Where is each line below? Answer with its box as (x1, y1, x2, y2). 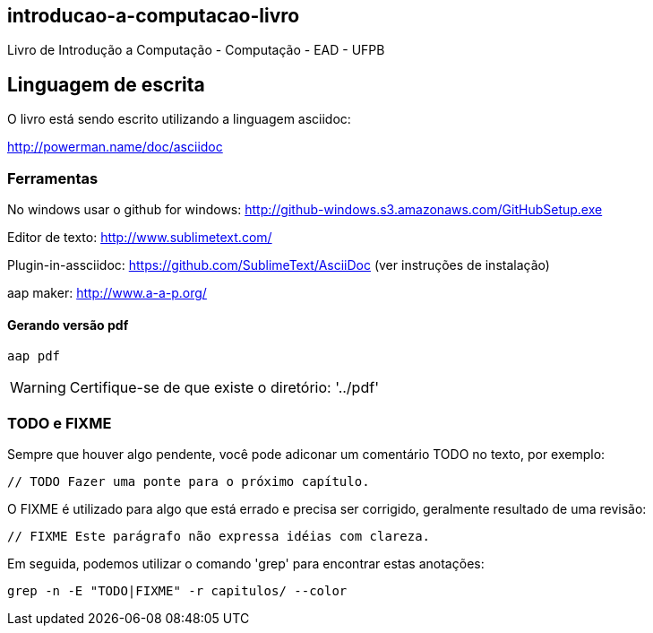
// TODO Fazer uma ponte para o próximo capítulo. (7, 473, 370, 489)
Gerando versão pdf (7, 316, 129, 333)
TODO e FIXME (7, 413, 112, 432)
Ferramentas (7, 169, 99, 187)
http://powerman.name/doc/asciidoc (7, 139, 223, 155)
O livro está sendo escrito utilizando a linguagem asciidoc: (7, 111, 351, 127)
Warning (10, 378, 66, 397)
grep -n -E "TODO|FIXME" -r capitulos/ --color (7, 583, 348, 598)
